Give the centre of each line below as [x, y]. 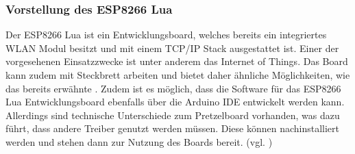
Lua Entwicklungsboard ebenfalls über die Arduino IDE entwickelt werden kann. [175, 102]
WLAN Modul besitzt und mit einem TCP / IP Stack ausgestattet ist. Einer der [172, 48]
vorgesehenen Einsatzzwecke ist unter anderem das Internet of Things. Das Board [177, 61]
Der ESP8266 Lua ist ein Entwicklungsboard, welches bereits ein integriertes [166, 35]
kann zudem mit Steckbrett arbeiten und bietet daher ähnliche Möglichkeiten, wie [178, 75]
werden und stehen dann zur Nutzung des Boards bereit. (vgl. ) [139, 141]
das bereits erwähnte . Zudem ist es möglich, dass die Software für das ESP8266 [173, 88]
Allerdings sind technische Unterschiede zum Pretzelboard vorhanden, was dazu [173, 115]
